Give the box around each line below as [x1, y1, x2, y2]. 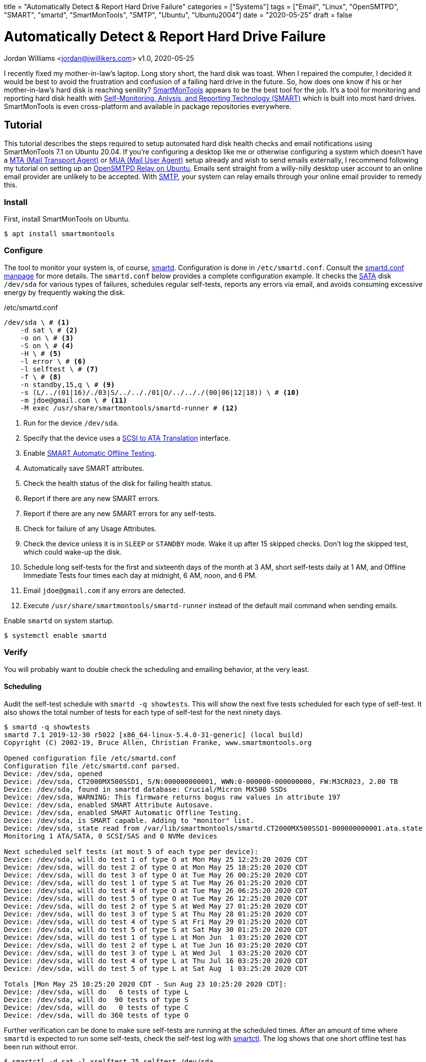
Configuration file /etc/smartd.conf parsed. [4, 762, 181, 770]
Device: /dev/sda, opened [4, 769, 103, 778]
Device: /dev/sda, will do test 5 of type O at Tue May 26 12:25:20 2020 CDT [4, 894, 308, 902]
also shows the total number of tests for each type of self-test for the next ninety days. [4, 708, 282, 716]
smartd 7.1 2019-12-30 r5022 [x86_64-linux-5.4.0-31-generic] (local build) [4, 730, 304, 739]
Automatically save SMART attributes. [23, 464, 145, 472]
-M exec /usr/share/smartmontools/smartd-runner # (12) [20, 404, 238, 412]
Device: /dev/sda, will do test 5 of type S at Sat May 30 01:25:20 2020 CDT [4, 925, 308, 933]
